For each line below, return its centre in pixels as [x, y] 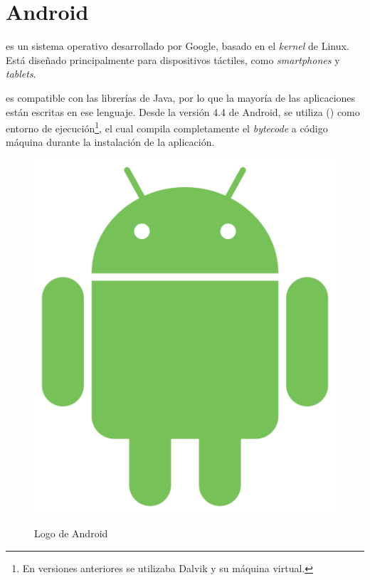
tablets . [21, 74]
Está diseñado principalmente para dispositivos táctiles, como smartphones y [173, 59]
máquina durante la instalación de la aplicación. [110, 142]
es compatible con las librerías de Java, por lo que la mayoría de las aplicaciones [181, 97]
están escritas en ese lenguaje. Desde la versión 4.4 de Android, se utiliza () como [183, 111]
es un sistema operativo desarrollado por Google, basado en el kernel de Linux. [178, 46]
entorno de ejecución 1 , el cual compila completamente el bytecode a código [167, 127]
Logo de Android [71, 533]
